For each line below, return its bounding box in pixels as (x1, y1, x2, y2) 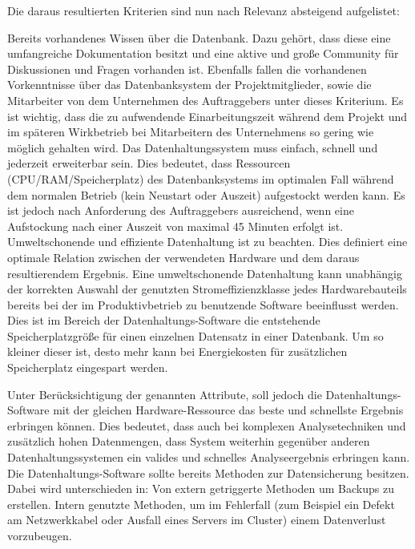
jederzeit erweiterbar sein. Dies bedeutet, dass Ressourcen (7, 155, 291, 172)
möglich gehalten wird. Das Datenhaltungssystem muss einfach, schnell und (7, 139, 378, 155)
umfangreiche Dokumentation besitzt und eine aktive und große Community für (7, 45, 399, 62)
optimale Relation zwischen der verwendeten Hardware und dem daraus (7, 248, 360, 265)
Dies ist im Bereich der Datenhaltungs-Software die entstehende (7, 312, 320, 329)
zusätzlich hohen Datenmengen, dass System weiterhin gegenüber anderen (7, 433, 370, 450)
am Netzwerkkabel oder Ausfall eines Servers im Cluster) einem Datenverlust (7, 511, 386, 528)
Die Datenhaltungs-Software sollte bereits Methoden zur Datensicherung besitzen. (7, 464, 409, 481)
